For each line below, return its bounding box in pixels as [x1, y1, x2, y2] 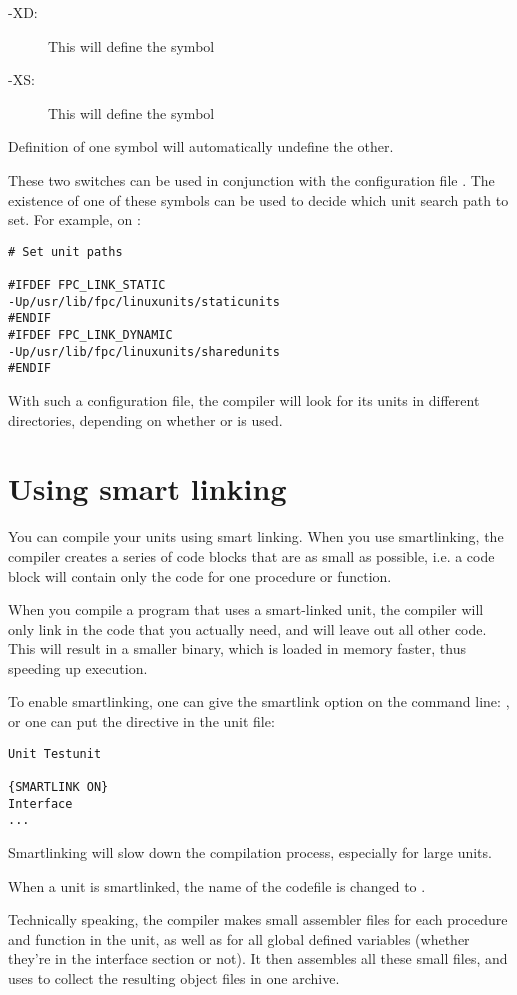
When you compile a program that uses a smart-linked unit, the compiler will [8, 599, 484, 620]
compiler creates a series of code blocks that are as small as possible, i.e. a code [8, 545, 495, 566]
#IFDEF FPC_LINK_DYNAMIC [8, 328, 173, 343]
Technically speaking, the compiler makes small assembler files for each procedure [8, 909, 508, 930]
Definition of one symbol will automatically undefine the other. [8, 136, 394, 157]
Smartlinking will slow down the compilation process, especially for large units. [8, 841, 492, 862]
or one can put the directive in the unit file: [8, 711, 275, 732]
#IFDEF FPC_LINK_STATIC [8, 278, 166, 293]
